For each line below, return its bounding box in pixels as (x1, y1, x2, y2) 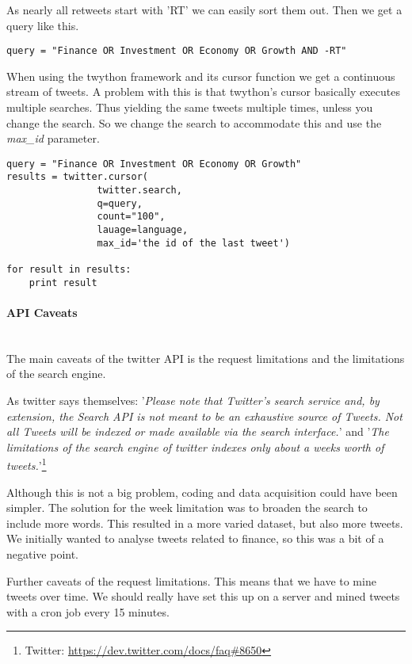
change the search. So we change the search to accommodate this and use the (6, 114, 382, 131)
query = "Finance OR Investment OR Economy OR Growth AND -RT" (6, 45, 347, 57)
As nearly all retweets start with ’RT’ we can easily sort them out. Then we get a (6, 2, 402, 17)
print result (29, 277, 97, 288)
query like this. (6, 17, 79, 33)
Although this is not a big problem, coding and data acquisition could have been (6, 483, 398, 500)
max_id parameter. (6, 130, 100, 147)
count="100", (97, 211, 166, 223)
